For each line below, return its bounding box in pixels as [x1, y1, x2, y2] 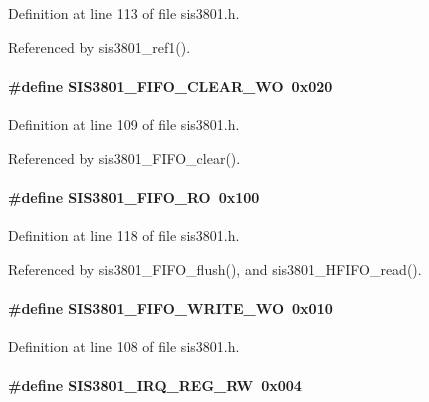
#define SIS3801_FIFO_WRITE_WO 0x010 [8, 297, 333, 318]
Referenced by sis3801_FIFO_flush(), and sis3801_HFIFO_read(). [8, 258, 422, 279]
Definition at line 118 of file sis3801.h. [8, 224, 240, 245]
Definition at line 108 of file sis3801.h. [8, 335, 240, 356]
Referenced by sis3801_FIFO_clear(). [8, 147, 241, 168]
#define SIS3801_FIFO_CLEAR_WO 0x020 [8, 75, 333, 96]
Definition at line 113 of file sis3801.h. [8, 3, 240, 23]
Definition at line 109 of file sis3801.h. [8, 113, 240, 134]
